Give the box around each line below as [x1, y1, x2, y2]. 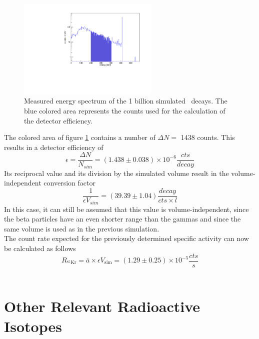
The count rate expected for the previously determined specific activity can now [4, 233, 249, 243]
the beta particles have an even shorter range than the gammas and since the [4, 213, 241, 224]
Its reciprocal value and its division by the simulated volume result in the [4, 167, 229, 178]
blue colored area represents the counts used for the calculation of [24, 105, 225, 115]
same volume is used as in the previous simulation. [4, 223, 159, 233]
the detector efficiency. [24, 115, 92, 125]
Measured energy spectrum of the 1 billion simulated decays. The [24, 95, 227, 106]
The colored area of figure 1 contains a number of [4, 132, 155, 142]
